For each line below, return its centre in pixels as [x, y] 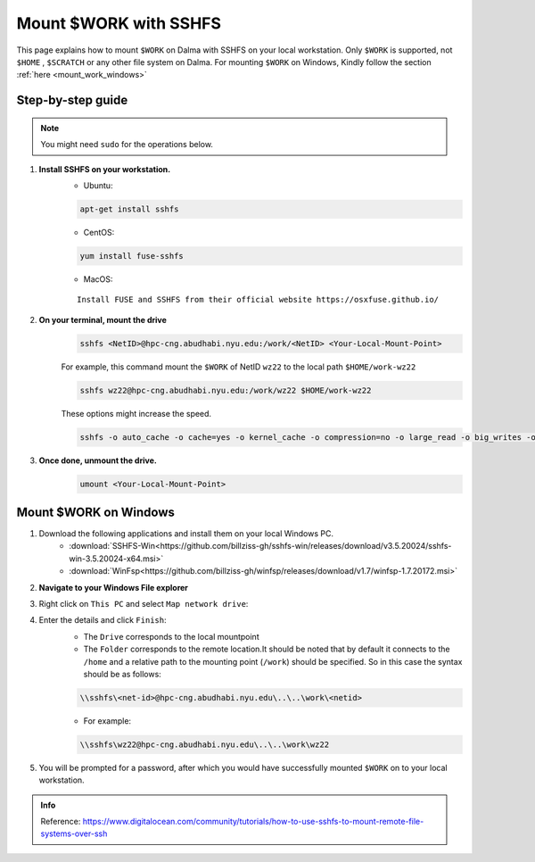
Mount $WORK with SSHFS [119, 23]
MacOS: [98, 279]
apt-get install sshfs [129, 209]
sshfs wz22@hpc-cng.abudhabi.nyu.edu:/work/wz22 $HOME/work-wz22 [226, 390]
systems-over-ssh [74, 833]
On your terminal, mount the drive [103, 319]
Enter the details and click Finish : [103, 620]
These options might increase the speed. [136, 413]
